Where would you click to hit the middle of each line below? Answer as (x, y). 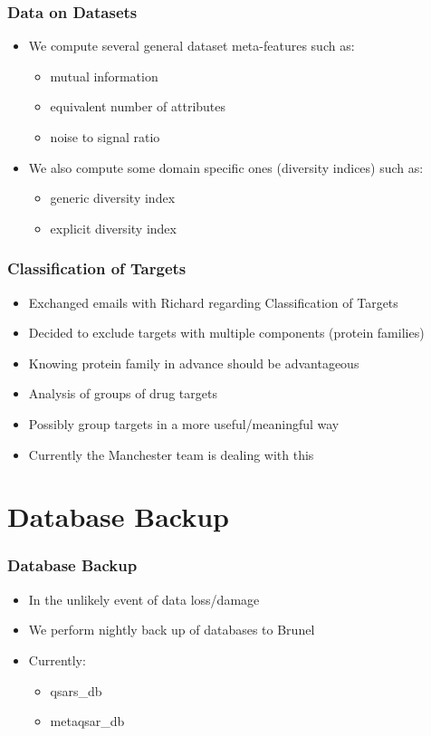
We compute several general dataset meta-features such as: (192, 46)
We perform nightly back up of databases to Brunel (172, 630)
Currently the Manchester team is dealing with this (171, 454)
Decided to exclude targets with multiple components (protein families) (226, 333)
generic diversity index (113, 198)
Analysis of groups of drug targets (123, 393)
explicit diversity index (113, 228)
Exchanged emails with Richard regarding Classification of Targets (213, 302)
